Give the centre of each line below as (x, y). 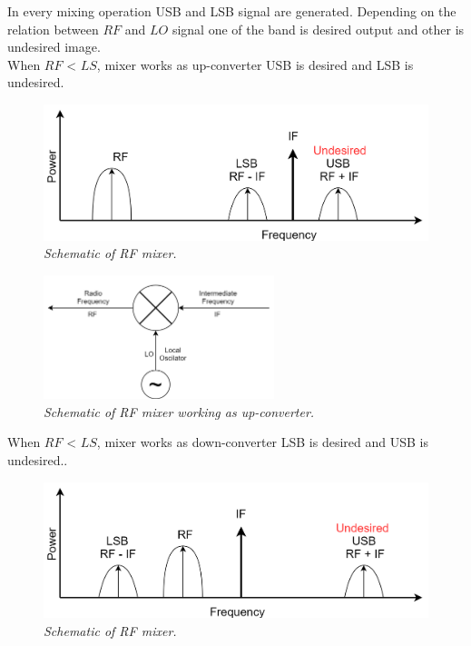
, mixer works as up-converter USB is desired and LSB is (255, 64)
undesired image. (54, 47)
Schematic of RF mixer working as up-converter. (179, 411)
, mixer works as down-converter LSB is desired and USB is (262, 442)
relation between (53, 29)
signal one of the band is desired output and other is (318, 29)
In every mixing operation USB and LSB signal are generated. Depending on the (232, 11)
